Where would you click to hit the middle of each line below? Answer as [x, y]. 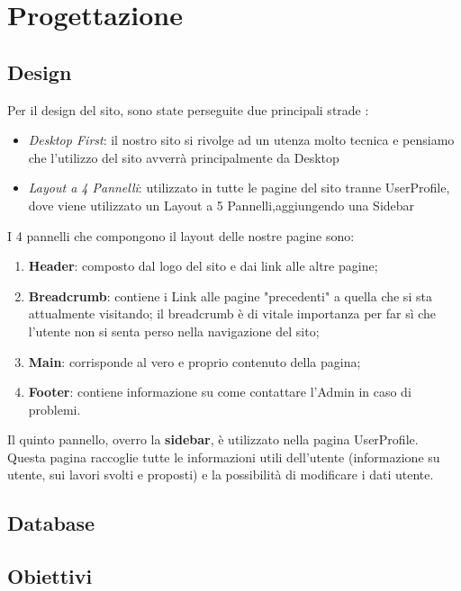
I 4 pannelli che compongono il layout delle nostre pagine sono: [181, 235]
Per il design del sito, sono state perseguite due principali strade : [188, 109]
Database [51, 523]
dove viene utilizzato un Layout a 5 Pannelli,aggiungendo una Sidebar [221, 205]
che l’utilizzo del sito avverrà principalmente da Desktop [184, 157]
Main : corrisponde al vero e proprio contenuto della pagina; [194, 361]
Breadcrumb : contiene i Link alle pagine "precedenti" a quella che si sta [230, 295]
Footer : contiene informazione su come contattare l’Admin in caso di [220, 392]
